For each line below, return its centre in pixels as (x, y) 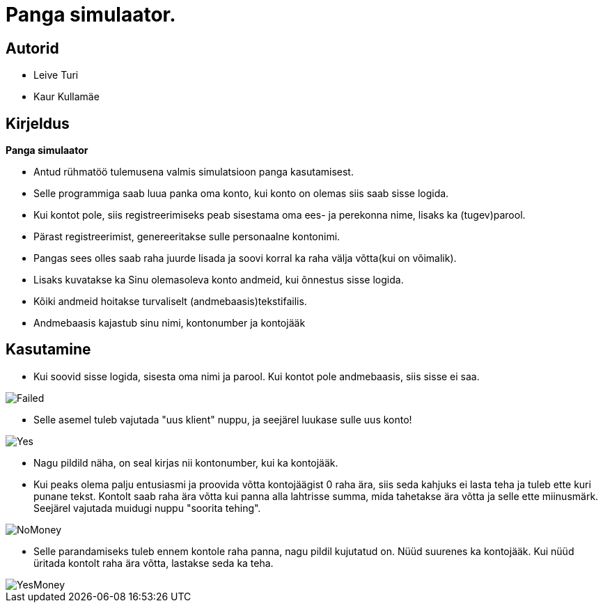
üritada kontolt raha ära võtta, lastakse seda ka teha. (154, 563)
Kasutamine (48, 350)
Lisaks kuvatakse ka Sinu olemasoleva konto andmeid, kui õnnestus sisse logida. (219, 280)
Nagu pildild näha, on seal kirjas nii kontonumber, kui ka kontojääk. (186, 462)
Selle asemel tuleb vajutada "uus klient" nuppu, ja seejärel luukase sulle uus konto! (223, 419)
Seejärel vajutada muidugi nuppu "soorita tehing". (147, 508)
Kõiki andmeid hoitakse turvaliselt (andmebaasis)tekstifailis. (170, 302)
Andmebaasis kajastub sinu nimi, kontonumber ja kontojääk (170, 323)
